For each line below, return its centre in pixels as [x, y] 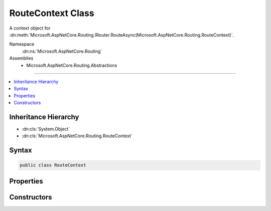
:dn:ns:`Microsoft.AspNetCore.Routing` [62, 51]
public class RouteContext [53, 165]
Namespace [22, 44]
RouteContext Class [52, 13]
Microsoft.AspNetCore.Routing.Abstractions [72, 65]
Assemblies [21, 58]
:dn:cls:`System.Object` [46, 129]
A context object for [30, 28]
